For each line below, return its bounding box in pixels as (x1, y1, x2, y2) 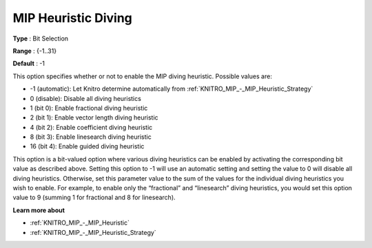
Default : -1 (12, 59, 45, 68)
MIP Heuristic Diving (12, 10, 132, 25)
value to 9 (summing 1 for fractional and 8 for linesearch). (12, 193, 176, 202)
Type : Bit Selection (12, 34, 69, 43)
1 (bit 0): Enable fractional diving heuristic (30, 104, 148, 112)
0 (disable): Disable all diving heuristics (30, 94, 141, 102)
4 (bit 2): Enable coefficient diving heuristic (30, 123, 153, 131)
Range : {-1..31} (12, 47, 57, 55)
